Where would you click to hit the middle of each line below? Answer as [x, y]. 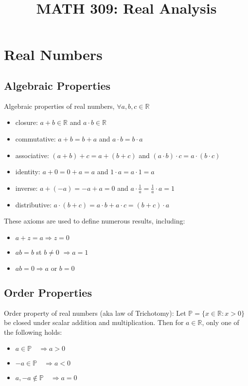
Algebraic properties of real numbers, [59, 106]
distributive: [33, 204]
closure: [27, 122]
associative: [32, 155]
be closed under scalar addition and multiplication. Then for [94, 322]
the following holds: [33, 332]
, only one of [221, 322]
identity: [28, 172]
